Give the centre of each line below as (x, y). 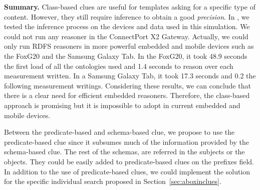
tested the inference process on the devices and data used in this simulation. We (127, 26)
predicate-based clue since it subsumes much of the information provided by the (126, 141)
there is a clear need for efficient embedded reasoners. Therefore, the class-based (127, 95)
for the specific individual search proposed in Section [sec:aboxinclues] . (113, 181)
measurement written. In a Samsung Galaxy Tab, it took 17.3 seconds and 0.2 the (130, 76)
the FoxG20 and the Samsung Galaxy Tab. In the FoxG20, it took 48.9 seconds (126, 56)
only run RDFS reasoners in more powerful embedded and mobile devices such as (129, 46)
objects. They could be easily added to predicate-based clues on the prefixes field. (129, 161)
